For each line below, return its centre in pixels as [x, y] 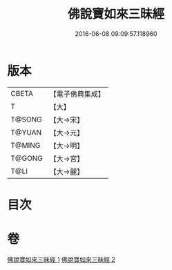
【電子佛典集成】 [77, 94]
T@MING [26, 145]
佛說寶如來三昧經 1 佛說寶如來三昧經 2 [61, 259]
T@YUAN [26, 132]
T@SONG [27, 119]
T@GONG [27, 158]
